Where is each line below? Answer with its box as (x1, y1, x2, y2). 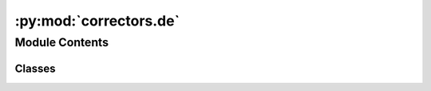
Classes (14, 61, 56, 75)
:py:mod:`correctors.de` (14, 12, 180, 30)
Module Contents (14, 35, 109, 49)
